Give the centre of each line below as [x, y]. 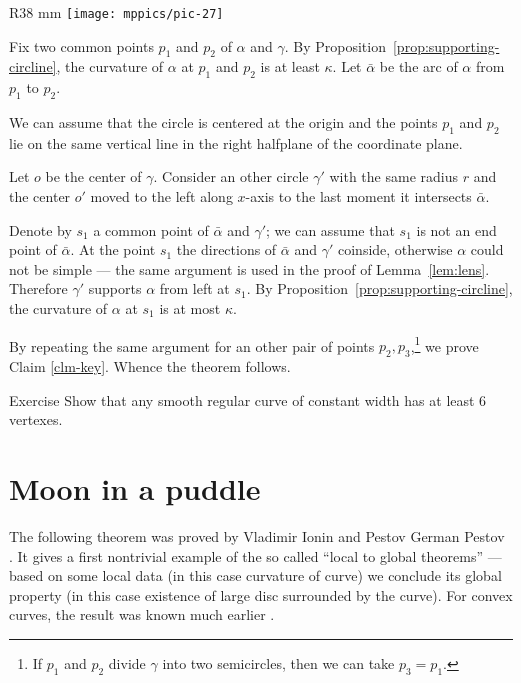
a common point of [151, 229]
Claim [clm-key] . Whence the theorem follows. [150, 366]
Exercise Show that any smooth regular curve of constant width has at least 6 [248, 399]
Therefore [38, 288]
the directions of [226, 249]
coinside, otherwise [395, 249]
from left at [194, 288]
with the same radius [393, 176]
